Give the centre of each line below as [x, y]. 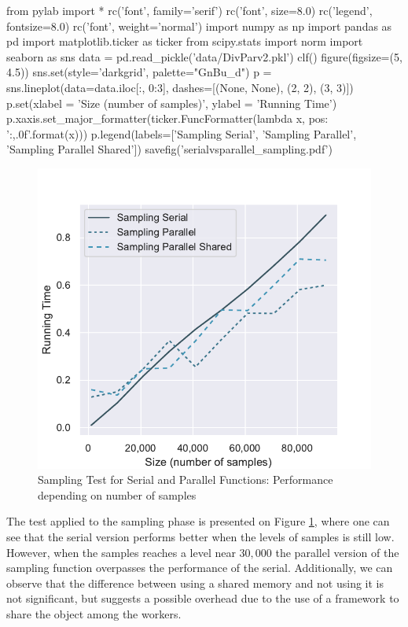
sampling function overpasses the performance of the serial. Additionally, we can [200, 568]
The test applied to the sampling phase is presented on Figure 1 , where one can [198, 521]
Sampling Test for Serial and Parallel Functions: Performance [186, 479]
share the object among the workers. [94, 613]
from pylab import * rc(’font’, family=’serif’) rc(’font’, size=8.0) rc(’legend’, [189, 10]
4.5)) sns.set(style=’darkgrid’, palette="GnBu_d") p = [139, 72]
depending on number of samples [117, 494]
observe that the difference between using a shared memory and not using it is [195, 583]
